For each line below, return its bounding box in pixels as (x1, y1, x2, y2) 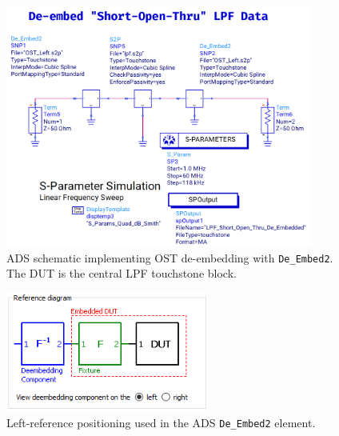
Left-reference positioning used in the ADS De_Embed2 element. (6, 414, 316, 430)
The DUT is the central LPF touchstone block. (6, 265, 237, 282)
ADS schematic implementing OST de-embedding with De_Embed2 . (6, 249, 333, 266)
